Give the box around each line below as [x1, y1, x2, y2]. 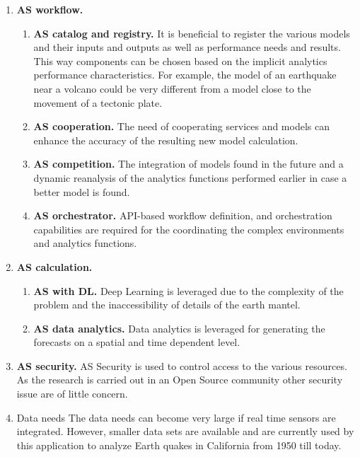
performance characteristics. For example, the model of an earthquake [33, 67, 337, 82]
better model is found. [33, 184, 130, 199]
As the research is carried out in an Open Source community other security [16, 372, 343, 387]
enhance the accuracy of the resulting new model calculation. [33, 132, 298, 147]
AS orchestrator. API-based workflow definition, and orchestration [33, 208, 332, 223]
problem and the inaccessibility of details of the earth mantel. [33, 297, 301, 312]
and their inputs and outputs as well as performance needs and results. [33, 40, 341, 54]
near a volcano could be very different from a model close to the [33, 81, 311, 96]
